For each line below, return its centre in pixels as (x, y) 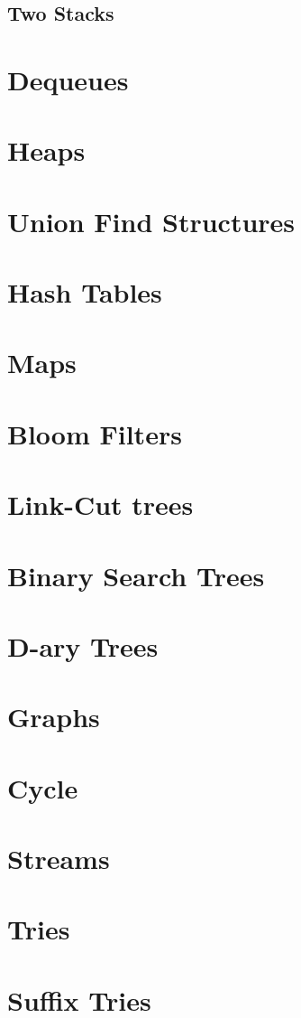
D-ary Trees (83, 645)
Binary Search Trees (136, 575)
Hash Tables (85, 292)
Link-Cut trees (100, 504)
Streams (59, 859)
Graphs (54, 717)
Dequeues (68, 79)
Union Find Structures (151, 221)
